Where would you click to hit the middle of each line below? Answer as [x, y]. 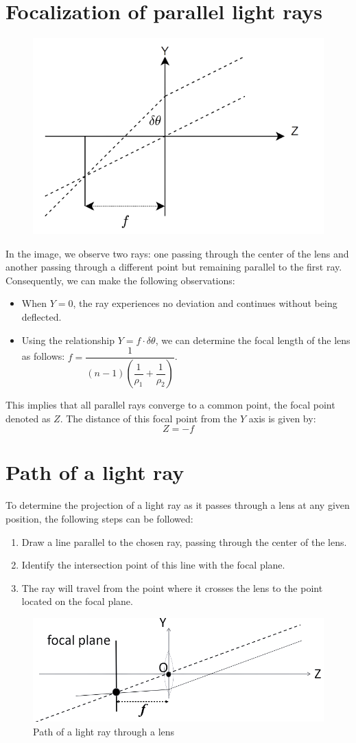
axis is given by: [282, 418]
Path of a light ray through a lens [104, 731]
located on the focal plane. [77, 601]
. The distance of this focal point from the [149, 418]
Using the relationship [68, 340]
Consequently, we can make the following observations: [120, 280]
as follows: [43, 356]
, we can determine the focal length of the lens [253, 340]
